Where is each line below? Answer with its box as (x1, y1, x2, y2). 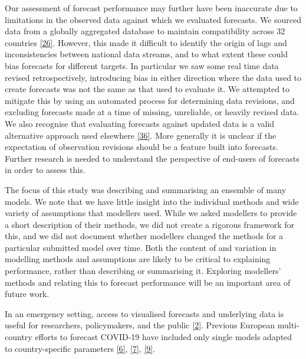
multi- (277, 319, 300, 331)
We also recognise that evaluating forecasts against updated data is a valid (5, 117, 275, 129)
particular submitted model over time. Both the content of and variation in (5, 241, 277, 253)
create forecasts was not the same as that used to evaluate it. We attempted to (5, 83, 290, 95)
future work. (5, 288, 50, 300)
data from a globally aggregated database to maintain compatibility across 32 (5, 25, 285, 37)
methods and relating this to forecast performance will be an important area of (5, 276, 291, 288)
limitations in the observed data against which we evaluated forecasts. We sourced (5, 13, 301, 25)
